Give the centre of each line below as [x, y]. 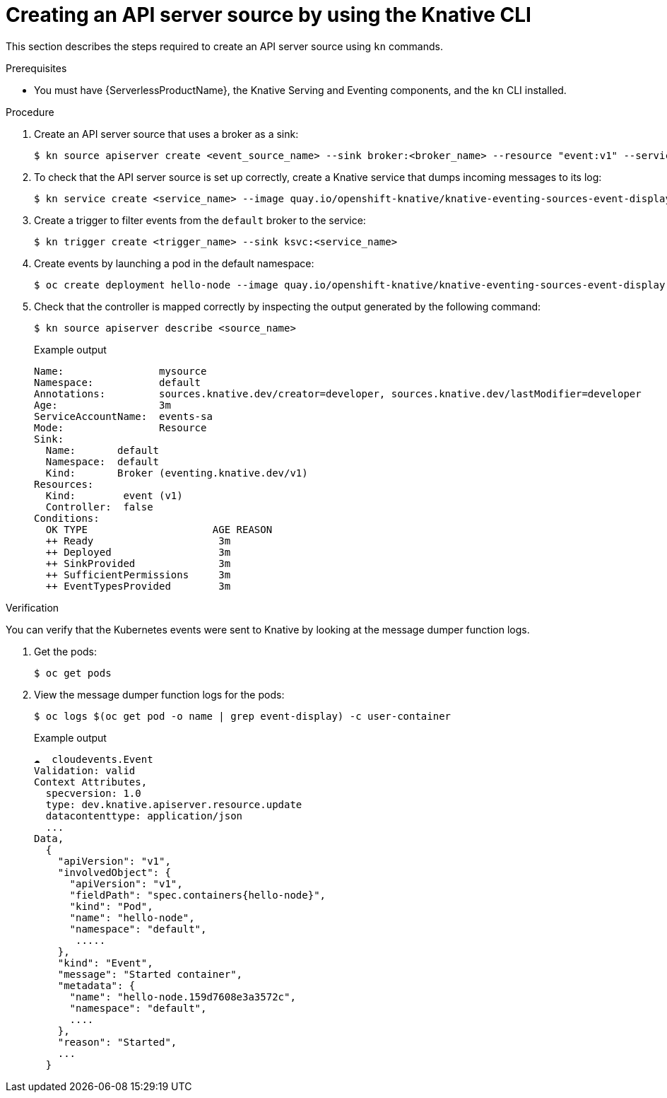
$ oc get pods [73, 673]
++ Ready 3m [138, 541]
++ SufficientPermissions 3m [138, 574]
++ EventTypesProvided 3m [138, 586]
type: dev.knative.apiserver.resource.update [174, 804]
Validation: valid [85, 770]
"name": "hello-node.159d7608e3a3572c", [183, 997]
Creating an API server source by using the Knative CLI [268, 15]
